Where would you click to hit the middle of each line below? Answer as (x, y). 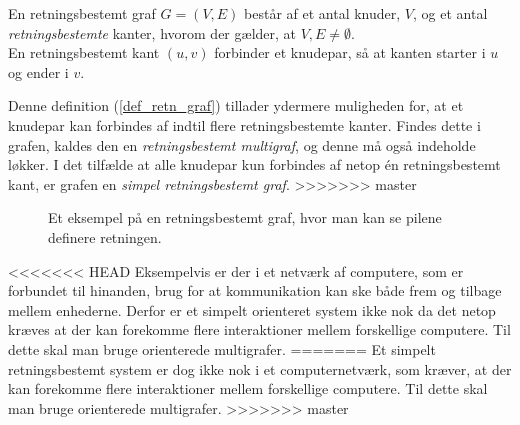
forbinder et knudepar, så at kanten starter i (350, 52)
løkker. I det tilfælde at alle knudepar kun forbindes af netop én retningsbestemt (254, 164)
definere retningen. (105, 236)
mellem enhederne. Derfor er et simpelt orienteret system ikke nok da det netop (252, 309)
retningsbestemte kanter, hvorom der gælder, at (152, 32)
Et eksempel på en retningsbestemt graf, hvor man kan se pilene (245, 217)
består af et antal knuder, (322, 13)
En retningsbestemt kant (84, 52)
